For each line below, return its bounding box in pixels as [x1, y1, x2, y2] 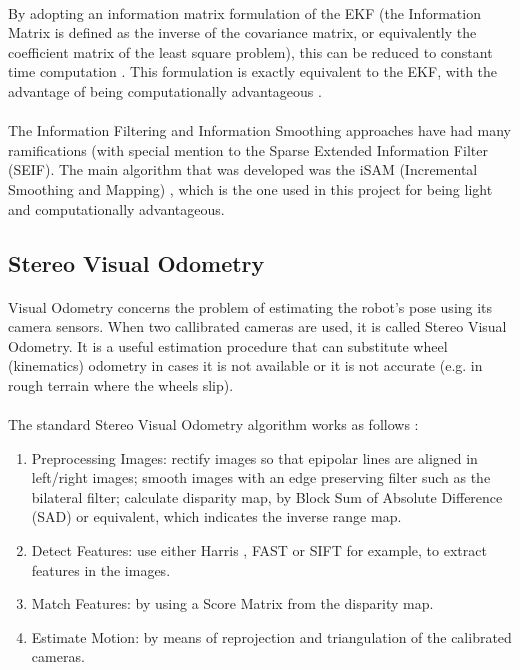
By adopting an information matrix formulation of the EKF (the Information [8, 2, 481, 23]
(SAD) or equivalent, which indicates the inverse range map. [31, 506, 402, 527]
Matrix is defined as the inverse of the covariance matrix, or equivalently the [8, 22, 477, 43]
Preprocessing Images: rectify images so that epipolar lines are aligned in [31, 447, 478, 468]
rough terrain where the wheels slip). [8, 374, 234, 395]
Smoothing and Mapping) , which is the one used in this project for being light [8, 178, 493, 199]
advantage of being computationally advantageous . [8, 80, 322, 101]
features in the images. [31, 559, 171, 580]
